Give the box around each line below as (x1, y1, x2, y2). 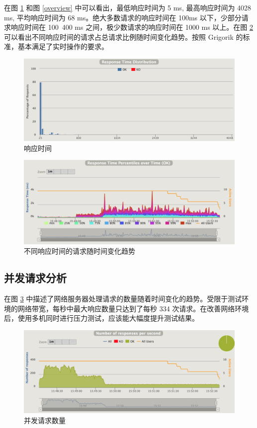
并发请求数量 (24, 415, 66, 425)
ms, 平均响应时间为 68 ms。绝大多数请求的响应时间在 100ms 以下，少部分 (4, 12, 242, 22)
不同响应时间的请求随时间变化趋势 (24, 246, 135, 256)
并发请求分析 (4, 270, 67, 285)
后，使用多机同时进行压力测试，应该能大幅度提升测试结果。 (4, 313, 199, 323)
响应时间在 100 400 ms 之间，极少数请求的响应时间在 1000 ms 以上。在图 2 (10, 22, 253, 32)
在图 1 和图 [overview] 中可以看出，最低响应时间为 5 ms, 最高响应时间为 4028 (4, 2, 252, 12)
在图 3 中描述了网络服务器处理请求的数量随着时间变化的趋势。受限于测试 (4, 293, 242, 303)
